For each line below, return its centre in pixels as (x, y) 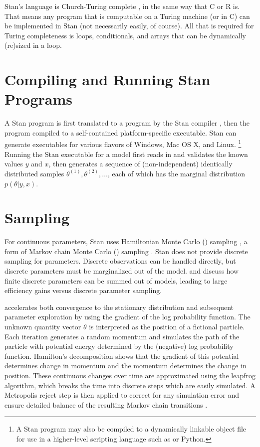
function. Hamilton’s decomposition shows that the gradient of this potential (122, 356)
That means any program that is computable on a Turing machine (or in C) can (127, 16)
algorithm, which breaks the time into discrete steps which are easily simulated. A (130, 385)
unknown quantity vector (43, 326)
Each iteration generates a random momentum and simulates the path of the (122, 336)
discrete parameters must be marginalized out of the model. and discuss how (122, 271)
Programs (38, 99)
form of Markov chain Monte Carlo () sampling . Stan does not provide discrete (126, 251)
